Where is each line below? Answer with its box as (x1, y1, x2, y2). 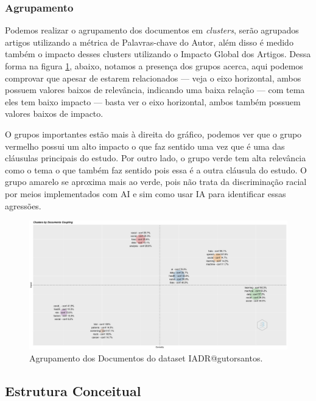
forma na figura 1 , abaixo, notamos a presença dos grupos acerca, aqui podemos (5, 60, 303, 72)
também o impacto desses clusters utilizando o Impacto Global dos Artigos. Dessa (5, 47, 311, 60)
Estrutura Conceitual (5, 381, 141, 400)
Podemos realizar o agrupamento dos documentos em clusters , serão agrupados (5, 24, 299, 37)
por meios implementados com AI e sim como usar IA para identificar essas (5, 187, 286, 200)
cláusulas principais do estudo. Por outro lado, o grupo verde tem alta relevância (5, 152, 306, 164)
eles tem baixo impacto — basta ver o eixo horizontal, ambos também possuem (5, 95, 301, 108)
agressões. (5, 199, 41, 212)
